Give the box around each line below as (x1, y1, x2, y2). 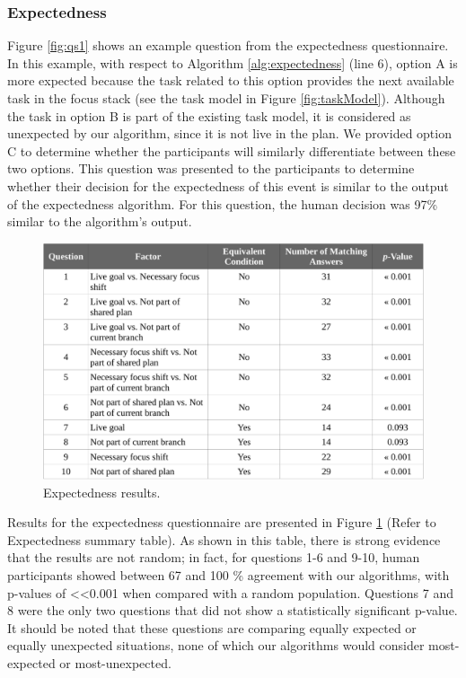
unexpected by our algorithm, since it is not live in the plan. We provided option (7, 124, 452, 143)
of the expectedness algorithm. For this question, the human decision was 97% (7, 194, 438, 213)
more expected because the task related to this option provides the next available (7, 71, 454, 90)
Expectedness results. (43, 482, 161, 501)
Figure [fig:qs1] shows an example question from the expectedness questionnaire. (7, 36, 449, 55)
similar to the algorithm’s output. (7, 212, 192, 231)
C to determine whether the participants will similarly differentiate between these (7, 141, 456, 160)
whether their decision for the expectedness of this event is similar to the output (7, 176, 449, 195)
